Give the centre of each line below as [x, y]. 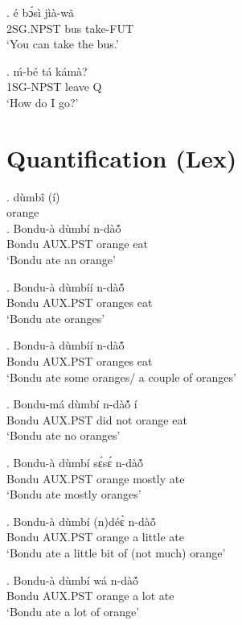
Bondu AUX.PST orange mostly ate [96, 478]
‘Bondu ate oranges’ [56, 318]
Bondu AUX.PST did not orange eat [97, 419]
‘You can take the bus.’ [63, 44]
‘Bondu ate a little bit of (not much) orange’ [116, 552]
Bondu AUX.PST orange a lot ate [90, 596]
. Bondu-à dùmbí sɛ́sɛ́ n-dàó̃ [75, 462]
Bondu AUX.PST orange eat [77, 244]
